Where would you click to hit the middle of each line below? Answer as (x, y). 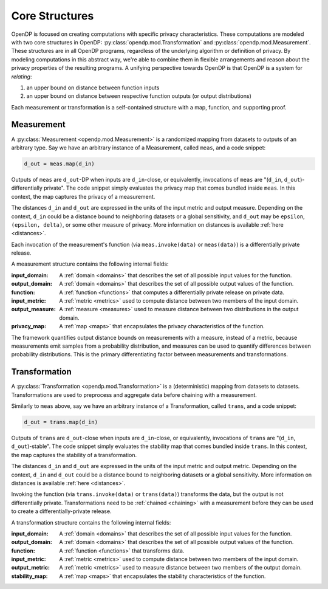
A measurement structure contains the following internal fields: (90, 264)
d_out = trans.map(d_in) (61, 422)
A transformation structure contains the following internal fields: (91, 522)
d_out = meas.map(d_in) (60, 164)
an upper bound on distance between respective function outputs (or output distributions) (139, 96)
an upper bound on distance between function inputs (93, 88)
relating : (22, 77)
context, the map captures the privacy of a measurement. (83, 196)
